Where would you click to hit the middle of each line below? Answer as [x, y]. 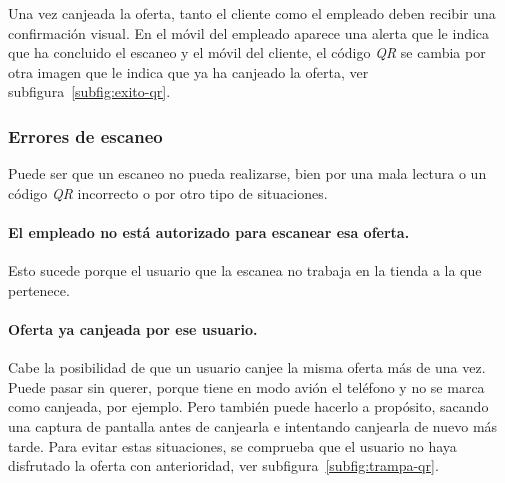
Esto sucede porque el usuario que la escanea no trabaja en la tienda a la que [245, 270]
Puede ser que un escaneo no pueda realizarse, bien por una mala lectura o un [247, 173]
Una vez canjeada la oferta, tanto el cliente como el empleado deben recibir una [252, 13]
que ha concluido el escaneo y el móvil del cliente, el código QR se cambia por [247, 52]
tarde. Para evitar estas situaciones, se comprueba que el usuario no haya [232, 445]
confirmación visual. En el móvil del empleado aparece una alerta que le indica [249, 32]
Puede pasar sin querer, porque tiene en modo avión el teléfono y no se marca [246, 386]
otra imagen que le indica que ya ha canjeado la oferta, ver [188, 71]
